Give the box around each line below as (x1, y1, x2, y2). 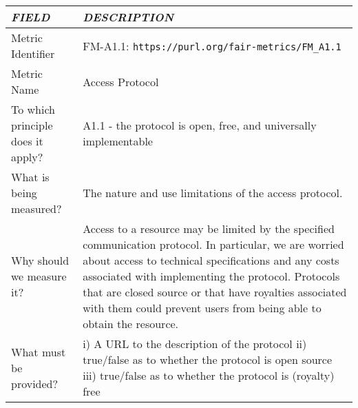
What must (11, 343, 66, 360)
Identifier (11, 45, 55, 61)
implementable (83, 133, 153, 149)
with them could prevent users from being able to (83, 300, 322, 316)
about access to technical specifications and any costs (83, 252, 339, 268)
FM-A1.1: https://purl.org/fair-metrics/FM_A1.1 (83, 37, 341, 54)
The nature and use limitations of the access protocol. (83, 185, 343, 201)
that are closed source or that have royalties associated (83, 284, 347, 300)
